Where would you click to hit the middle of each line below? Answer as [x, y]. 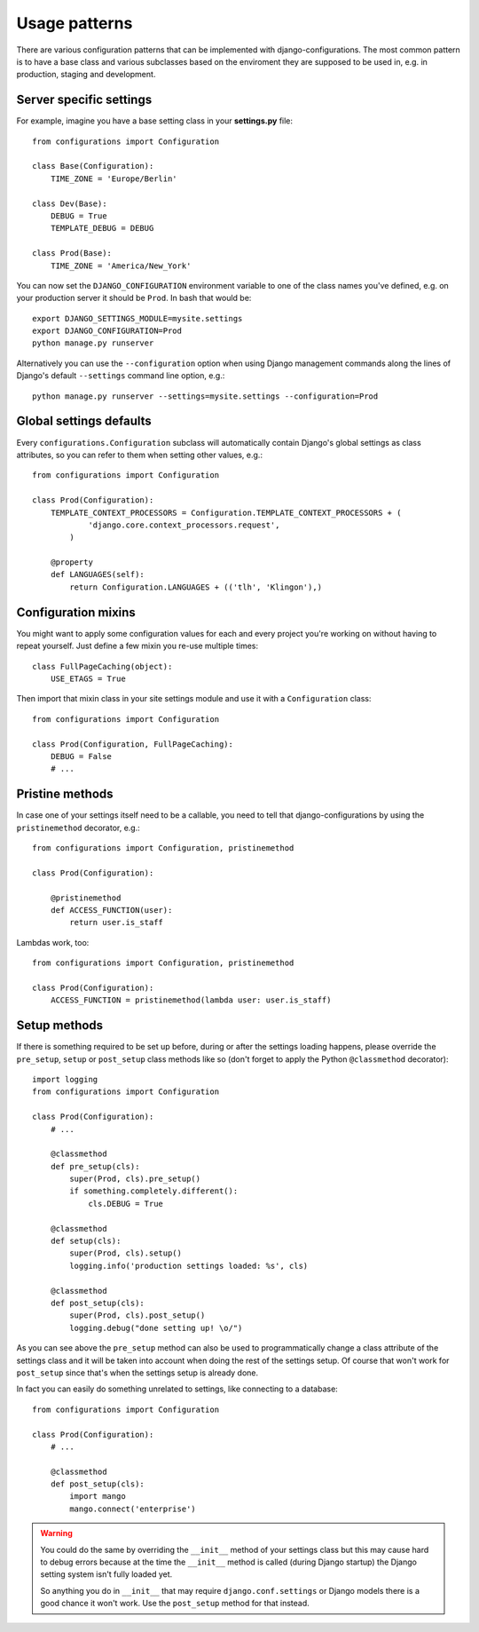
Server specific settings [84, 100]
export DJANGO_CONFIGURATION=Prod [107, 331]
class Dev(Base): [70, 203]
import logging [65, 1079]
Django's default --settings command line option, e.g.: [121, 376]
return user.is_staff [117, 923]
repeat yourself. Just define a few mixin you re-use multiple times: [137, 646]
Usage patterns [75, 23]
